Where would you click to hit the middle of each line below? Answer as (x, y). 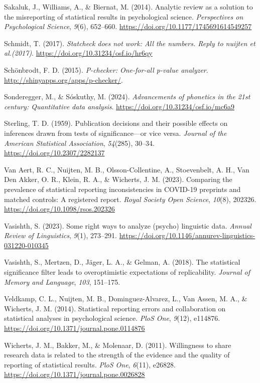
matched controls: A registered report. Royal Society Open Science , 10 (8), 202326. (130, 199)
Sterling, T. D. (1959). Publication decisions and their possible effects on (116, 123)
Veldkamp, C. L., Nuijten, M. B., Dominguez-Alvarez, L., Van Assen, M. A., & (126, 299)
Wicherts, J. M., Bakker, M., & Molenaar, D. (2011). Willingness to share (118, 345)
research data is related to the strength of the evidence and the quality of (117, 355)
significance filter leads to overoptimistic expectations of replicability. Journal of (127, 272)
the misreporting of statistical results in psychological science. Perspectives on (124, 16)
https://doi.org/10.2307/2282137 (54, 153)
